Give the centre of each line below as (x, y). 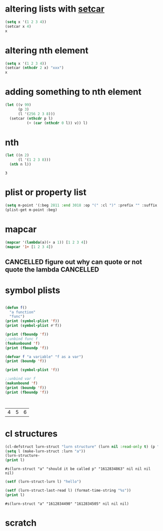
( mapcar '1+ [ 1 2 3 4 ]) (29, 247)
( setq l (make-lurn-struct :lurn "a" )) (45, 451)
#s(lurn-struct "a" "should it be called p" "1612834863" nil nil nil (78, 469)
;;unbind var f (20, 379)
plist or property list (46, 192)
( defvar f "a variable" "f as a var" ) (44, 357)
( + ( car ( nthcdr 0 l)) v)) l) (57, 123)
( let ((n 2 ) (17, 155)
